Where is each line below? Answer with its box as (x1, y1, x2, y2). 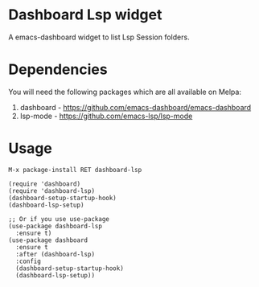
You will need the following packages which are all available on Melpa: (8, 87, 241, 96)
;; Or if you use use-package (8, 215, 110, 223)
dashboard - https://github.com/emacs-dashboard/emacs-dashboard (19, 102, 252, 112)
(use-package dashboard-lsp (8, 222, 103, 230)
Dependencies (8, 60, 108, 79)
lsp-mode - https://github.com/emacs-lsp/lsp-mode (19, 111, 193, 121)
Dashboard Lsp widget (8, 6, 162, 24)
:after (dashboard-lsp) (15, 250, 95, 258)
